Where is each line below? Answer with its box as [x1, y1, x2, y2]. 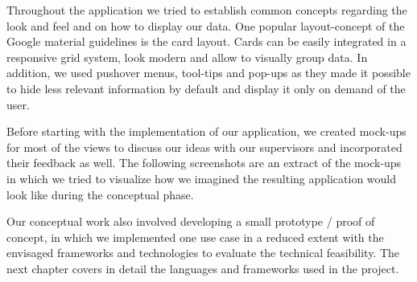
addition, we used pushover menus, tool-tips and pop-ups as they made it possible [6, 64, 411, 81]
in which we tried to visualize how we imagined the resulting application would [6, 170, 397, 186]
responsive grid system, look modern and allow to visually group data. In [6, 48, 368, 65]
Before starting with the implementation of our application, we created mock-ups [6, 123, 407, 140]
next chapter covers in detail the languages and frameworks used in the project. [6, 260, 399, 276]
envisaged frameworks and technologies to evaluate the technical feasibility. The [6, 244, 400, 261]
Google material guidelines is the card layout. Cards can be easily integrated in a [6, 33, 407, 50]
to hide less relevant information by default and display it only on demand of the [6, 80, 406, 96]
